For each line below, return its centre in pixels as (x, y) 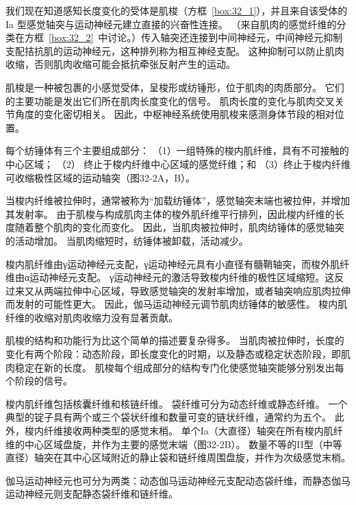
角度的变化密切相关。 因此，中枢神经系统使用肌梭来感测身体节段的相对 (175, 114)
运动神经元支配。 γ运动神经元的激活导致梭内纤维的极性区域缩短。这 (182, 277)
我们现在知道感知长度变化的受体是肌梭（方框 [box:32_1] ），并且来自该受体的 (177, 10)
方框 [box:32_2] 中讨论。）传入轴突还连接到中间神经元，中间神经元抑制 (183, 37)
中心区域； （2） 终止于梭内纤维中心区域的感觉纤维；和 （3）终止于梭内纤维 (178, 163)
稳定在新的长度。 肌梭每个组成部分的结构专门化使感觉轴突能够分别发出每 (179, 367)
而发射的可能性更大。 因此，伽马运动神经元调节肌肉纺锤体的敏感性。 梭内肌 (177, 304)
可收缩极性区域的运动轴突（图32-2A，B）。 (101, 177)
